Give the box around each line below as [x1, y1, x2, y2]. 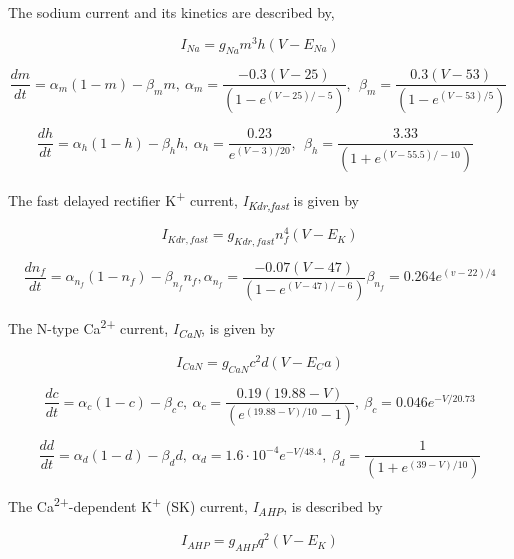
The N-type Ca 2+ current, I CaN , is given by [8, 314, 276, 341]
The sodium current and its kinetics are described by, [8, 2, 335, 22]
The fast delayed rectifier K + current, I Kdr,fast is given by [8, 187, 359, 213]
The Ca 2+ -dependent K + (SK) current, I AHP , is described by [8, 493, 383, 519]
